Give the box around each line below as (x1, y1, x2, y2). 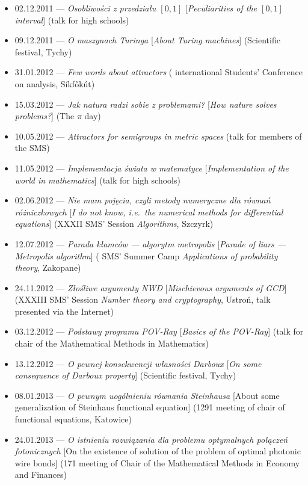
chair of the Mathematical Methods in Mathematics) (14, 337, 209, 350)
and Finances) (14, 468, 67, 481)
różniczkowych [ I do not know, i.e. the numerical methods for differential (14, 205, 283, 218)
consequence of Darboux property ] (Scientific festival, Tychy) (14, 369, 236, 382)
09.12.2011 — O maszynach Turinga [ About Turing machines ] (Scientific (14, 34, 280, 46)
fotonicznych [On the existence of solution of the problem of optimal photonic (14, 445, 301, 457)
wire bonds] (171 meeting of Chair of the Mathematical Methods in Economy (14, 456, 300, 469)
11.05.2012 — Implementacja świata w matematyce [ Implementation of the (14, 161, 289, 174)
